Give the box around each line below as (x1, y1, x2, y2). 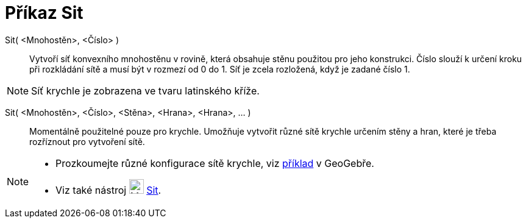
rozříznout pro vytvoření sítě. (29, 136, 145, 147)
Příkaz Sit (5, 2, 84, 23)
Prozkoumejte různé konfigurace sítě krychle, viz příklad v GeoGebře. (55, 157, 374, 169)
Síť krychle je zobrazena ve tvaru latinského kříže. (31, 84, 260, 97)
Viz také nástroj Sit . (55, 183, 162, 196)
